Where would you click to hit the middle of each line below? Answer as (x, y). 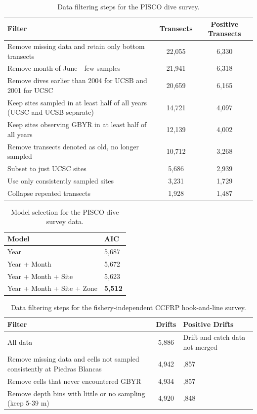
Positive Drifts (208, 324)
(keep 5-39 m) (28, 403)
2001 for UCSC (30, 90)
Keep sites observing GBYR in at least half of (77, 124)
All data (20, 342)
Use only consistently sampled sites (61, 180)
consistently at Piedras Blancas (55, 368)
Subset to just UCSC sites (47, 168)
